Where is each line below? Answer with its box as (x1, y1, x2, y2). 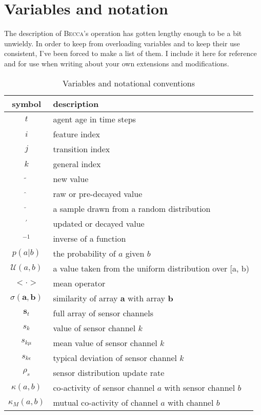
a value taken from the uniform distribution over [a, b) (53, 262, 249, 274)
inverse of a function (53, 232, 126, 244)
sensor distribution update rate (53, 366, 165, 378)
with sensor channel (164, 381, 235, 393)
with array (128, 292, 166, 304)
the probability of (53, 247, 116, 259)
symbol (12, 97, 42, 110)
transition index (53, 142, 110, 155)
